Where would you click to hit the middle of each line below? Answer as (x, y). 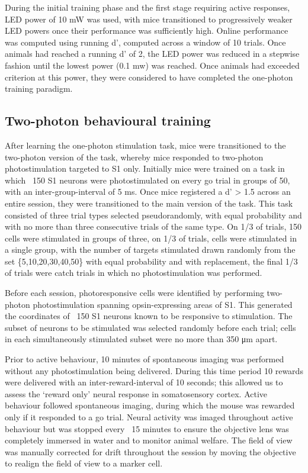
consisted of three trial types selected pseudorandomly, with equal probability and (153, 215)
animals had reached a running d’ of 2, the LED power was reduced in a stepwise (152, 54)
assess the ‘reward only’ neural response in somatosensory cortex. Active (136, 393)
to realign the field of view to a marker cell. (84, 463)
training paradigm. (39, 89)
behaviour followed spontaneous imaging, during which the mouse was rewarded (150, 405)
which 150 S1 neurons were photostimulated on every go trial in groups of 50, (147, 180)
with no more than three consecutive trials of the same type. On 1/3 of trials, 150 (153, 226)
